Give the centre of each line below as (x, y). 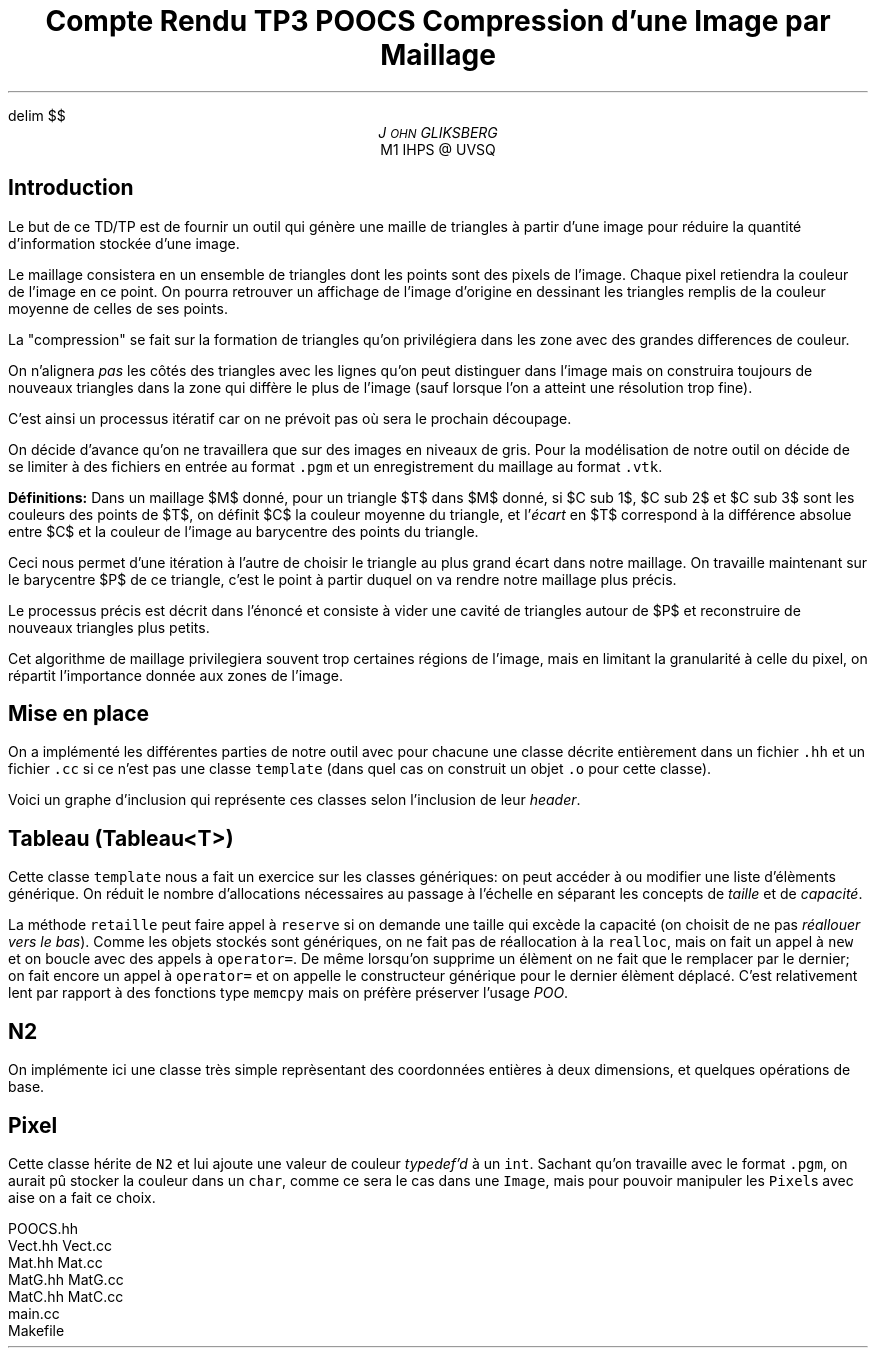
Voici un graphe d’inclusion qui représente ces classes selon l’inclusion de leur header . (294, 800)
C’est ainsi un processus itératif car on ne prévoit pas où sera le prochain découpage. (290, 418)
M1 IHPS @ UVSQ (438, 149)
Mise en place (79, 714)
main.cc (34, 1313)
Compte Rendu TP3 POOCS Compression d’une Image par (438, 21)
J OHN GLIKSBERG (438, 132)
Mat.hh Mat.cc (55, 1262)
